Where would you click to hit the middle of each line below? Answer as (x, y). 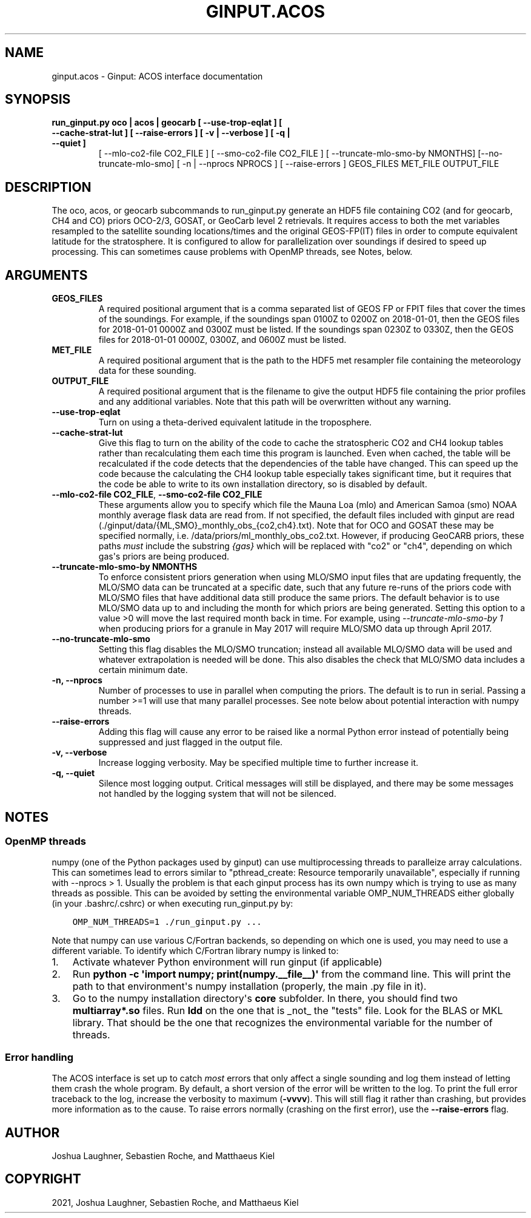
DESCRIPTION (48, 187)
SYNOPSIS (38, 100)
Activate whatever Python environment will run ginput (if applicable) (227, 962)
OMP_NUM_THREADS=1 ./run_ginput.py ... (167, 922)
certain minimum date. (143, 670)
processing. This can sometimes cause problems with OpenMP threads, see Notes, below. (232, 252)
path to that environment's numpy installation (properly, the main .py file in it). (249, 986)
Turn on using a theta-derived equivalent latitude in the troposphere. (235, 422)
